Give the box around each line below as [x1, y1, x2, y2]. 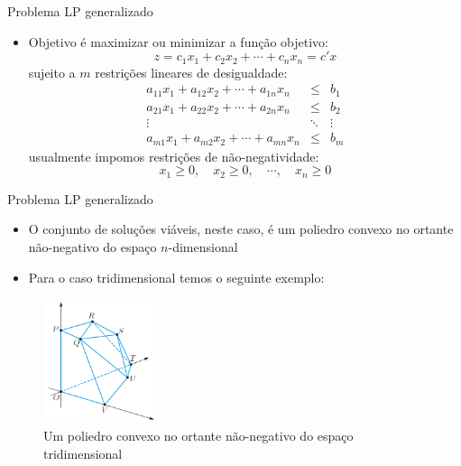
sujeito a [28, 62, 76, 81]
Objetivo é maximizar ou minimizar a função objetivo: [28, 32, 329, 51]
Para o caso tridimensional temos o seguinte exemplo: [28, 267, 325, 286]
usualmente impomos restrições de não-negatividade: [28, 146, 319, 165]
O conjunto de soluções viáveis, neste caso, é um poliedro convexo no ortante [28, 219, 454, 238]
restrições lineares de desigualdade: [95, 62, 288, 81]
